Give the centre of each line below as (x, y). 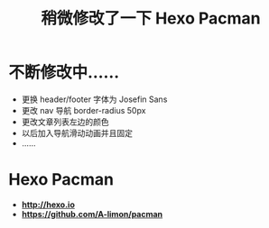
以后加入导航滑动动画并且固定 (77, 132)
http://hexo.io (48, 205)
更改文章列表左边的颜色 (65, 122)
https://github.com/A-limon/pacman (92, 214)
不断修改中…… (64, 73)
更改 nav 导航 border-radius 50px (83, 110)
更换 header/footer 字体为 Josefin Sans (94, 99)
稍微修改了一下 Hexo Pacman (151, 18)
